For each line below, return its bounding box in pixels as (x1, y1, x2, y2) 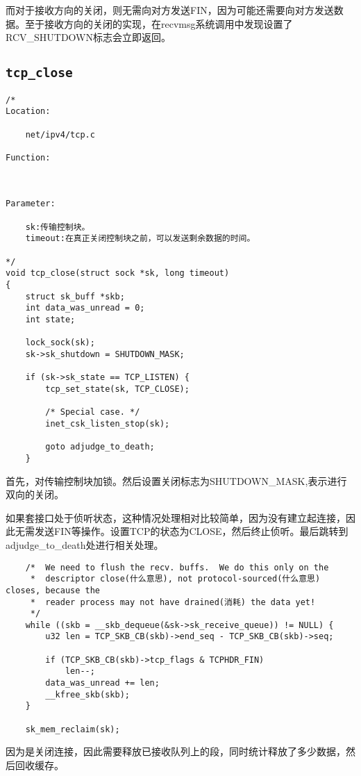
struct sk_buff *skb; (25, 291, 125, 302)
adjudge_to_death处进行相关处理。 (6, 537, 164, 552)
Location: (6, 106, 51, 117)
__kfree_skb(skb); (45, 689, 130, 700)
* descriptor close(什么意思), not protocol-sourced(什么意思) (30, 574, 321, 584)
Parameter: (6, 199, 56, 209)
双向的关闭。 (6, 487, 64, 502)
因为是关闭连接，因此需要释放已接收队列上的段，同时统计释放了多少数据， (6, 744, 346, 759)
